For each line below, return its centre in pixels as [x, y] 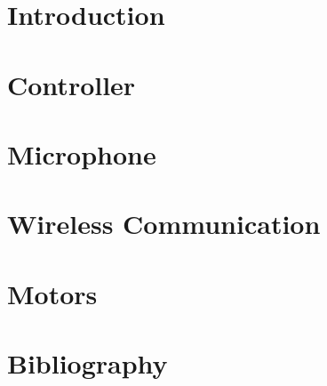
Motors [52, 293]
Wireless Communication [164, 224]
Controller [72, 84]
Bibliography [88, 363]
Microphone [82, 153]
